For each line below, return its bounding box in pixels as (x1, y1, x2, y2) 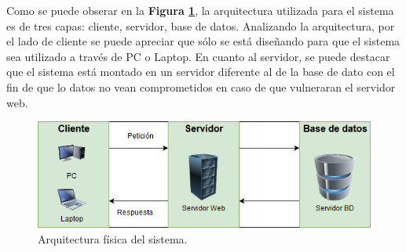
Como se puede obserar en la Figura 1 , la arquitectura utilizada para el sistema (6, 2, 394, 18)
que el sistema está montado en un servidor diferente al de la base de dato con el (6, 63, 395, 80)
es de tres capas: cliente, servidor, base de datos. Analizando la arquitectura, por (6, 17, 395, 34)
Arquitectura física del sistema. (38, 231, 188, 247)
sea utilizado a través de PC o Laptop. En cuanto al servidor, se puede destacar (6, 48, 390, 64)
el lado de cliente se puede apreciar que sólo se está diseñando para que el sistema (6, 33, 401, 49)
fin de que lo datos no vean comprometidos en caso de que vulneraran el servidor (6, 78, 396, 95)
